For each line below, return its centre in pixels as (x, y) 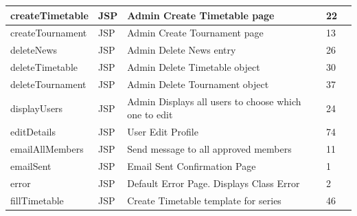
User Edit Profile (163, 132)
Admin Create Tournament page (195, 33)
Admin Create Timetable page (201, 15)
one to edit (150, 115)
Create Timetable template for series (204, 200)
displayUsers (37, 108)
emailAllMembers (47, 149)
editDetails (33, 132)
